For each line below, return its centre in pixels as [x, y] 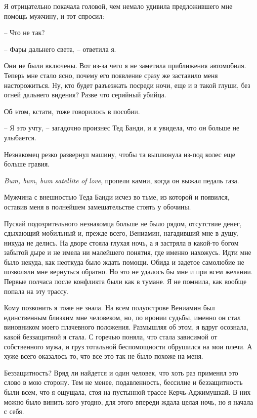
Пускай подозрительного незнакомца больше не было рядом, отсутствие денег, [123, 223]
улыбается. [20, 137]
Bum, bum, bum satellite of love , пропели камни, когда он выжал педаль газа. [122, 180]
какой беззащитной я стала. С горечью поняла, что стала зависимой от [111, 337]
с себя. [14, 411]
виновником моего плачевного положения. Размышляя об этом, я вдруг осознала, [126, 327]
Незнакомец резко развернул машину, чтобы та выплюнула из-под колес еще [120, 154]
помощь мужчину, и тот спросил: [54, 16]
